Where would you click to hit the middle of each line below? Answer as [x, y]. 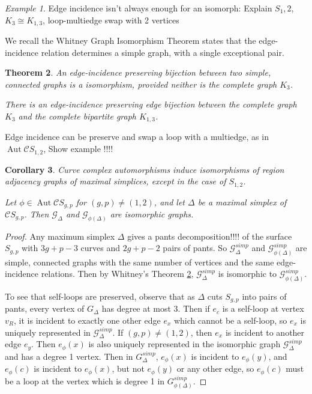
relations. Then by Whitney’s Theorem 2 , [117, 274]
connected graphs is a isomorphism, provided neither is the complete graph [141, 84]
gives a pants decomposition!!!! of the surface [210, 236]
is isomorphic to [247, 274]
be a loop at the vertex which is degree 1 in [85, 380]
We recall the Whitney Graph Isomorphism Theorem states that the [130, 41]
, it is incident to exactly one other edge [87, 320]
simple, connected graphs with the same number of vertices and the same [139, 262]
